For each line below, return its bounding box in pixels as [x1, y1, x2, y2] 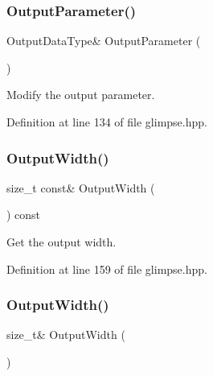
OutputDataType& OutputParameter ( [6, 32, 201, 49]
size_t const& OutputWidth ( [6, 179, 155, 196]
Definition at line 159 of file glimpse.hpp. [6, 260, 207, 277]
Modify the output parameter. [6, 86, 155, 103]
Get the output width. [6, 233, 117, 250]
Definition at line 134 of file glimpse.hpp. [6, 114, 207, 130]
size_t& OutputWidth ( [6, 326, 125, 343]
